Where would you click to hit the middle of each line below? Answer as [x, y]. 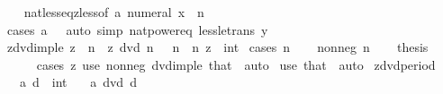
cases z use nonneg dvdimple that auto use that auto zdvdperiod [236, 64]
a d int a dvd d [78, 82]
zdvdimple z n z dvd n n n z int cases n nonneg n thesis [217, 47]
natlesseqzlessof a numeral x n [114, 12]
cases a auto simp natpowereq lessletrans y [137, 29]
